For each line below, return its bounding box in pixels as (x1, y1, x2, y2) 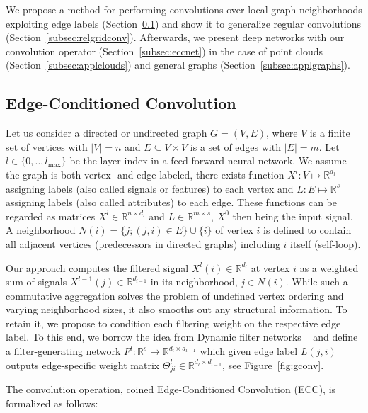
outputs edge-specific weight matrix (6, 357, 160, 372)
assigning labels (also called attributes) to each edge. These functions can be (6, 195, 337, 210)
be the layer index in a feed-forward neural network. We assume (69, 153, 347, 168)
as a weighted (299, 260, 359, 275)
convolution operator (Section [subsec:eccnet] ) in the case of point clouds (6, 43, 323, 58)
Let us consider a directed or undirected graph (6, 125, 207, 140)
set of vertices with (6, 139, 88, 154)
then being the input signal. (232, 208, 353, 223)
